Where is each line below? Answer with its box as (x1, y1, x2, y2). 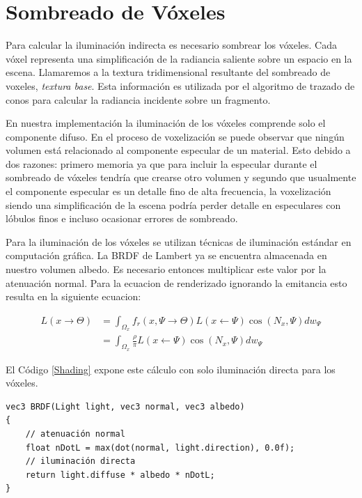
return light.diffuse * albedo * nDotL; (25, 469, 215, 480)
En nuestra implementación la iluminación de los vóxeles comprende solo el (6, 116, 326, 130)
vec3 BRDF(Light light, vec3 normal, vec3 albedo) (6, 401, 245, 412)
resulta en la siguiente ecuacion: (6, 289, 141, 304)
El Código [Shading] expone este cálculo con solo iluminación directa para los (6, 361, 336, 376)
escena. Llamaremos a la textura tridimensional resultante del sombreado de (6, 65, 331, 79)
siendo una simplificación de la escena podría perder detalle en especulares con (6, 197, 341, 212)
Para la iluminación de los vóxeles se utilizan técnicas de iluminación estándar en (6, 234, 352, 249)
